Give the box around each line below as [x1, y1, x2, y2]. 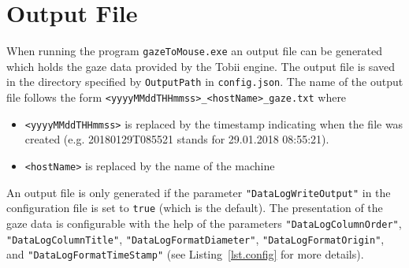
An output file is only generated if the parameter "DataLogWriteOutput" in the [6, 184, 391, 200]
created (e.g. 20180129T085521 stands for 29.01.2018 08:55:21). [24, 131, 329, 147]
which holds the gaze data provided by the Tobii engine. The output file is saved [6, 58, 395, 74]
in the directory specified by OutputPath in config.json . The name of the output [6, 73, 403, 90]
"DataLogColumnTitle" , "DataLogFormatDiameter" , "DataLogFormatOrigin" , [6, 230, 385, 247]
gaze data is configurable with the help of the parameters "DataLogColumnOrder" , [6, 214, 402, 231]
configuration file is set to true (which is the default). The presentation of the [6, 199, 383, 216]
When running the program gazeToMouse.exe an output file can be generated [6, 43, 383, 59]
